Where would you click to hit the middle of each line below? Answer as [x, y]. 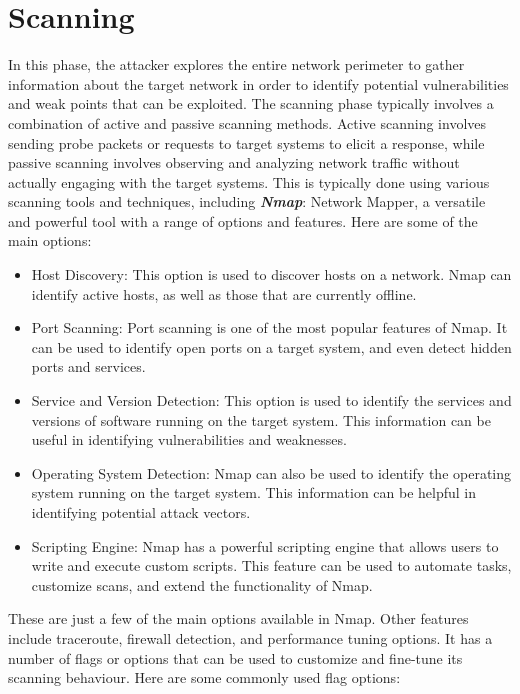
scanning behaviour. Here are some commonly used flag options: [204, 677]
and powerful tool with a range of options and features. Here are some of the [243, 220]
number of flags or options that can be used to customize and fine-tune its [235, 657]
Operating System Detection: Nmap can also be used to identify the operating [271, 472]
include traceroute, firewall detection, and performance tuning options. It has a [250, 637]
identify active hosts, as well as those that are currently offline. [224, 293]
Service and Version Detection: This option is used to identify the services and [271, 400]
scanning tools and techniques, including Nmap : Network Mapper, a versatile [247, 201]
